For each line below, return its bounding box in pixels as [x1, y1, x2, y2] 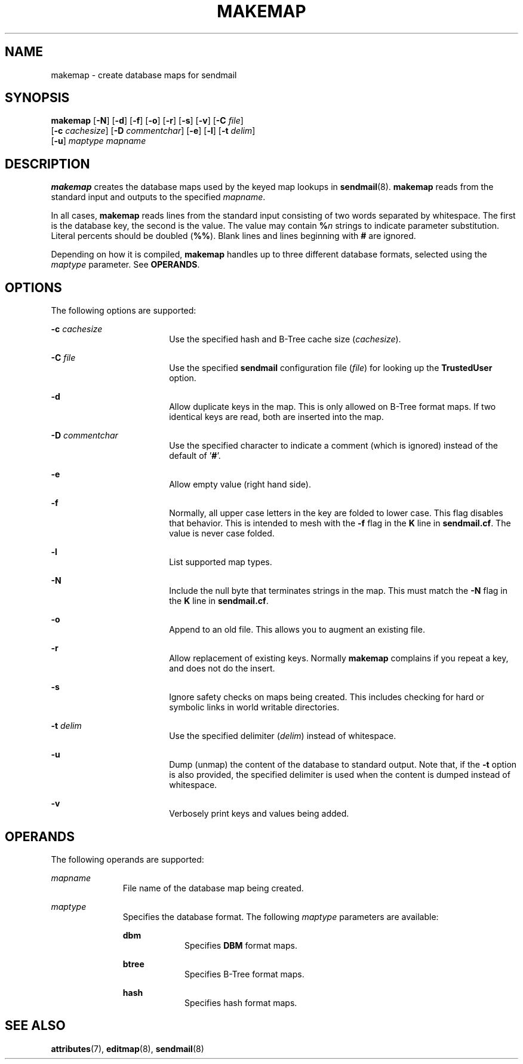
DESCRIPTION [5, 156, 90, 171]
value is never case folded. [169, 528, 275, 539]
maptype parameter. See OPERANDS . [51, 259, 200, 270]
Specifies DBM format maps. [184, 940, 297, 950]
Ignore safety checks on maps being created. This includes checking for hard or [169, 692, 484, 703]
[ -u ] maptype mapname [51, 136, 146, 146]
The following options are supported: [51, 305, 196, 316]
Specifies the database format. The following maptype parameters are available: [122, 911, 439, 922]
